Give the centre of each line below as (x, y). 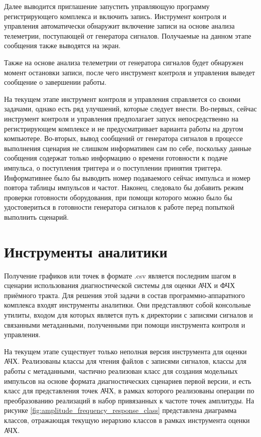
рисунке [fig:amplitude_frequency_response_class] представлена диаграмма (120, 410)
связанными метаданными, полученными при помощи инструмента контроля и (125, 324)
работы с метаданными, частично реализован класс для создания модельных (121, 371)
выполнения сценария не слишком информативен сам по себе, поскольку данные (128, 148)
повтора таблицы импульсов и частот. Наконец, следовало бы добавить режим (124, 187)
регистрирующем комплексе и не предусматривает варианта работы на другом (124, 128)
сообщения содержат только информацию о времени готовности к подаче (116, 158)
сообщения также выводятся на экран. (62, 45)
